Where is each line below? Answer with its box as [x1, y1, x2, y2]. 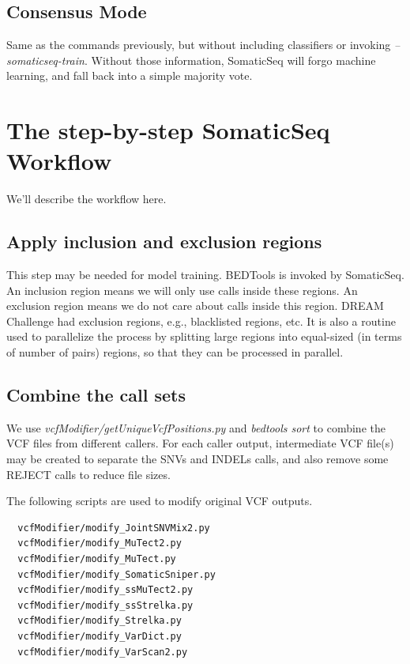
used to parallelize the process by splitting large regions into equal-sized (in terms [6, 328, 402, 345]
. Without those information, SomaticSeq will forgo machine [84, 51, 376, 68]
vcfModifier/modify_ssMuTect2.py [17, 584, 194, 596]
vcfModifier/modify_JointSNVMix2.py [17, 522, 210, 534]
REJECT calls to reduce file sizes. [6, 466, 171, 482]
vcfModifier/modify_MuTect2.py [17, 538, 182, 549]
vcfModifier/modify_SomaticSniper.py [17, 568, 216, 580]
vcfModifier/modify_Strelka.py [17, 615, 182, 627]
